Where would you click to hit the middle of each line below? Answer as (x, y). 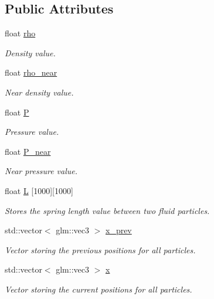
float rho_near (31, 72)
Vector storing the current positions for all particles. (98, 289)
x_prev (118, 230)
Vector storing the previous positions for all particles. (100, 249)
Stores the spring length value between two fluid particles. (107, 210)
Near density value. (39, 92)
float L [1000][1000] (39, 190)
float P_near (28, 151)
